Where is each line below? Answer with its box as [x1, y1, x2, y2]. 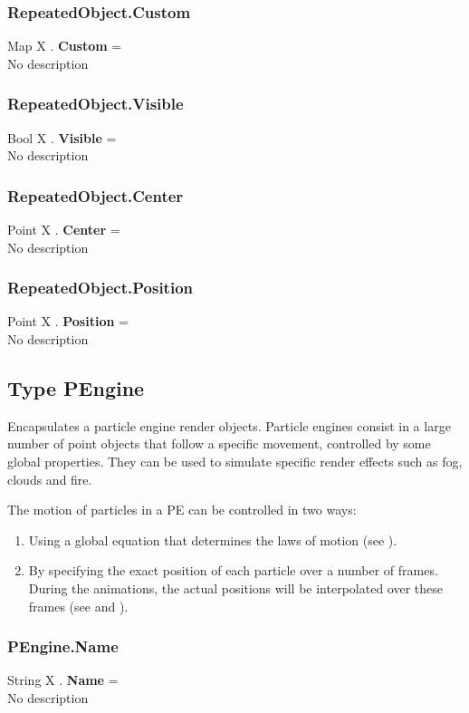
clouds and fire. [7, 469, 92, 488]
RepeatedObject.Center [7, 184, 184, 207]
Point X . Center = [7, 220, 120, 239]
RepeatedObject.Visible [7, 92, 184, 115]
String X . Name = [7, 670, 119, 689]
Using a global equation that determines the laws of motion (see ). [28, 530, 397, 549]
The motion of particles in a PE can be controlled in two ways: [7, 500, 357, 519]
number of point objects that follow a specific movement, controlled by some [7, 434, 431, 453]
